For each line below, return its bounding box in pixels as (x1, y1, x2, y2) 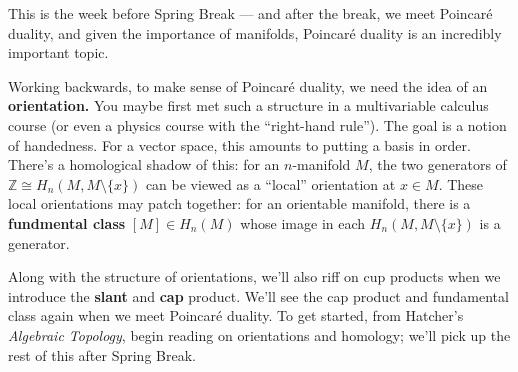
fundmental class (8, 212, 126, 233)
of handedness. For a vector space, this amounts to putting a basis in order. (8, 134, 471, 155)
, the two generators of (368, 154, 507, 175)
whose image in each (240, 212, 366, 233)
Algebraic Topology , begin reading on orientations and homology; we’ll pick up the (8, 324, 511, 345)
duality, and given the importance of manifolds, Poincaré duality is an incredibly (8, 22, 502, 43)
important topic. (8, 42, 109, 63)
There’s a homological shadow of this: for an (8, 154, 280, 175)
